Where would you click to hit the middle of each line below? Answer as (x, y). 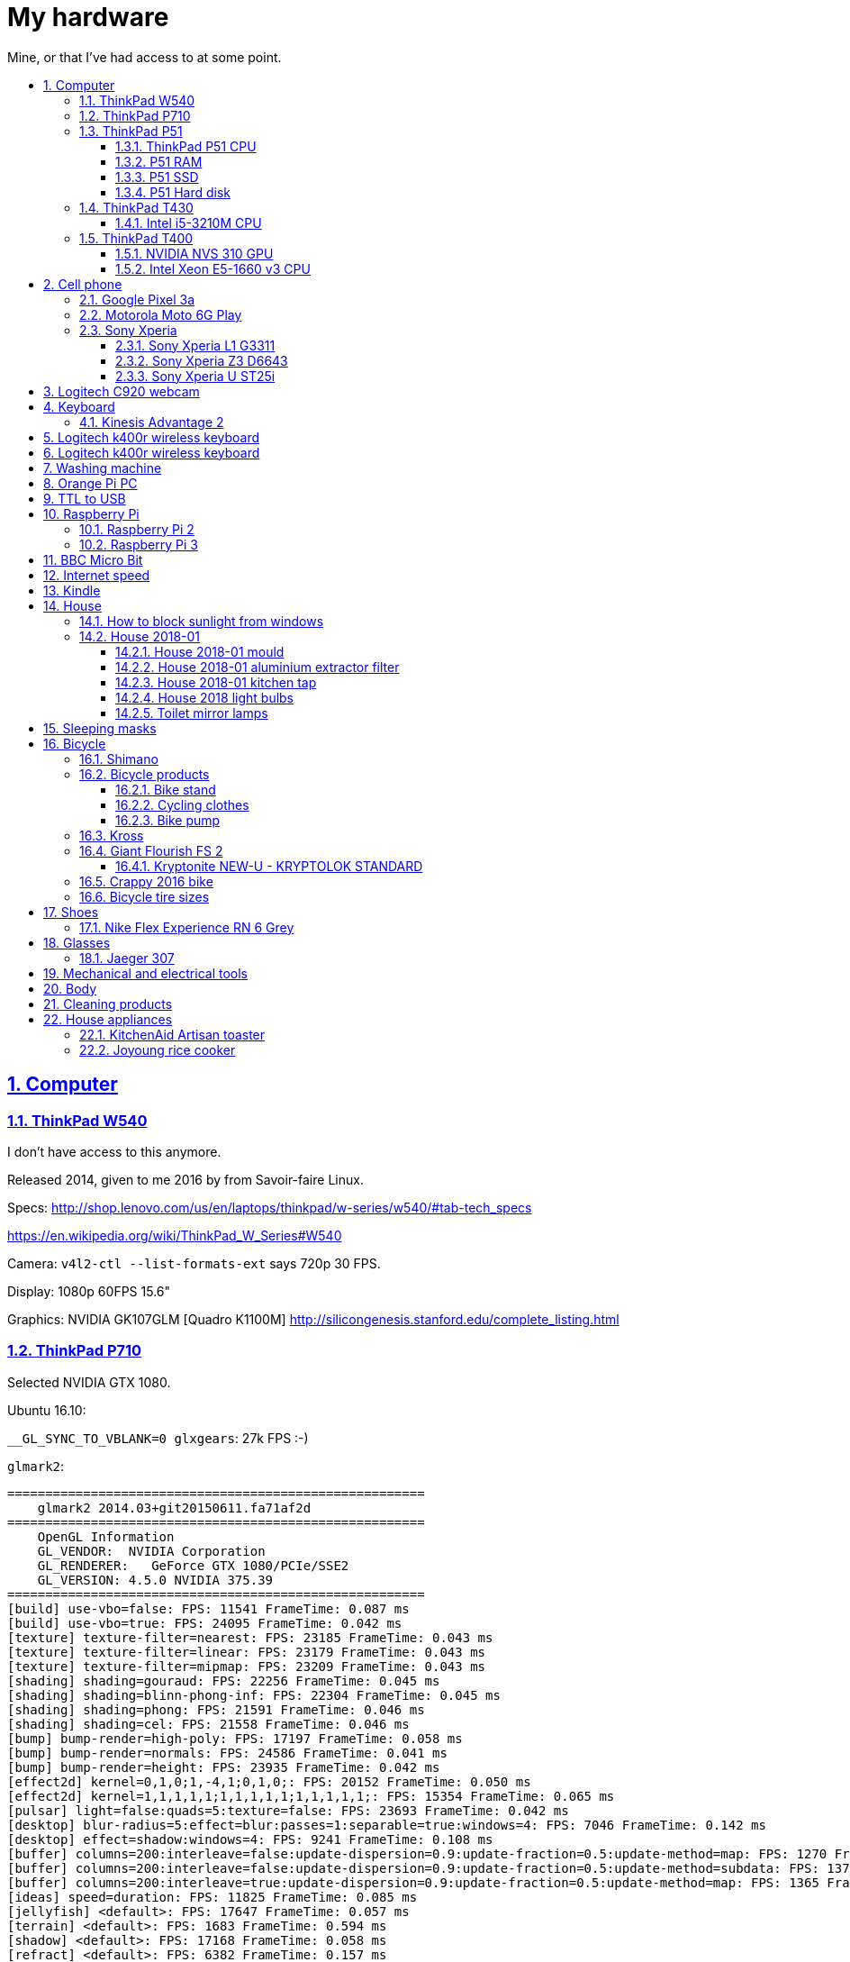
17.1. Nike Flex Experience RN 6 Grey (187, 927)
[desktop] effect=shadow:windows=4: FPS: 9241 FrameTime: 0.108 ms (250, 1839)
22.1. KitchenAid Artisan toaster (172, 1034)
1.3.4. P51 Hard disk (173, 192)
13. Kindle (72, 590)
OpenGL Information (106, 1536)
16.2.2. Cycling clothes (182, 804)
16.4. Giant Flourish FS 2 (151, 850)
